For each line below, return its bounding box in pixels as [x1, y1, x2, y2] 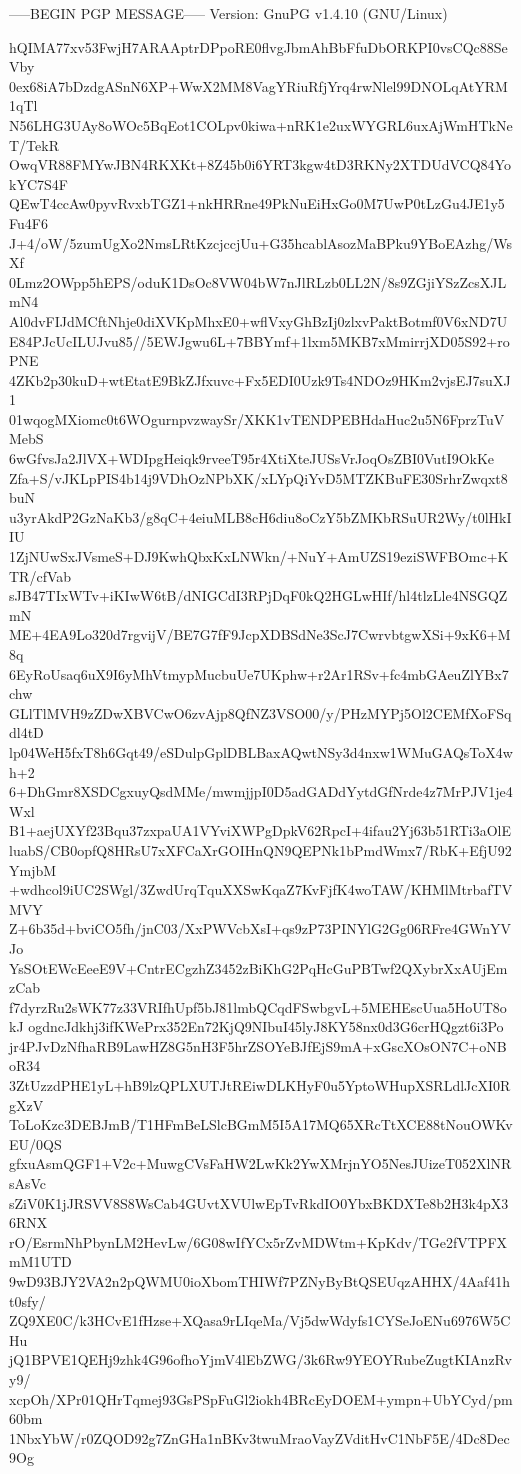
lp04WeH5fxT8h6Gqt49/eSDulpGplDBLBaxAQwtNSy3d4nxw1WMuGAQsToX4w [9, 741, 513, 762]
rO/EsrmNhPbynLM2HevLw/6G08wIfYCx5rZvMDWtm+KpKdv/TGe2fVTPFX [9, 1231, 508, 1252]
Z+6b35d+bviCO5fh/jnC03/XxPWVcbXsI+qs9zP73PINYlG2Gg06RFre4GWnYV [9, 918, 512, 939]
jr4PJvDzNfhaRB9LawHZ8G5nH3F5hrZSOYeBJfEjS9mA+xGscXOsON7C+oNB [9, 1035, 507, 1056]
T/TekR [9, 134, 59, 155]
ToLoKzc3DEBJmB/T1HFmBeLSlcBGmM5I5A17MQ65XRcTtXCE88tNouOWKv [9, 1114, 513, 1135]
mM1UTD [9, 1251, 72, 1272]
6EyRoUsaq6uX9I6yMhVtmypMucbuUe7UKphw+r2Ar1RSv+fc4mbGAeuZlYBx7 [9, 663, 509, 684]
